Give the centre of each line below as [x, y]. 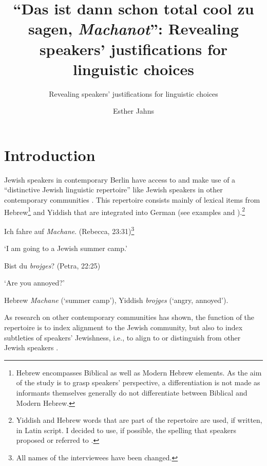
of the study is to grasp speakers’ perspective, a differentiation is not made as [138, 382]
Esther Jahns [133, 111]
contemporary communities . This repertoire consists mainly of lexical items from [132, 200]
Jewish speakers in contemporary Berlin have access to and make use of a [120, 179]
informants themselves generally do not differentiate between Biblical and [132, 393]
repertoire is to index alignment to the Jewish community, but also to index [123, 327]
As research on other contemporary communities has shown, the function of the [129, 317]
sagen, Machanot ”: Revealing [133, 29]
